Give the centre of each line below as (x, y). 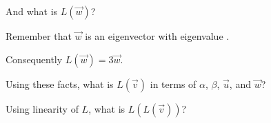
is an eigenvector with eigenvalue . (157, 36)
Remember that (39, 36)
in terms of (173, 83)
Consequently (34, 59)
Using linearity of (42, 108)
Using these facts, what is (60, 83)
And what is (32, 11)
